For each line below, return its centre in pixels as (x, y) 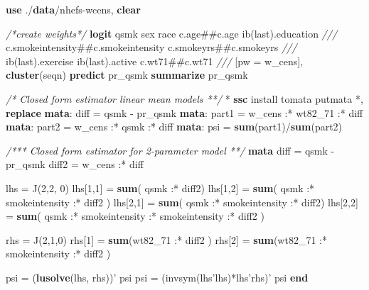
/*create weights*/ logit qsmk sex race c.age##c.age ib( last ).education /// (172, 33)
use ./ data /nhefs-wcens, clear (73, 9)
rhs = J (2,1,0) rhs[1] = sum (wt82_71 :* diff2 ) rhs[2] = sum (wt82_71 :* (166, 239)
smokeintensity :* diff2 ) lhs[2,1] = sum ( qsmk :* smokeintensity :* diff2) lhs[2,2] (182, 202)
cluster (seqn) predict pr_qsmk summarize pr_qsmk (127, 75)
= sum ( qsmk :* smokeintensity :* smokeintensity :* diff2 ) (135, 216)
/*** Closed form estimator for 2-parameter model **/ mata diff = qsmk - (170, 150)
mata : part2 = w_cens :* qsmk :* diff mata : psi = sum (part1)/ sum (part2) (174, 127)
